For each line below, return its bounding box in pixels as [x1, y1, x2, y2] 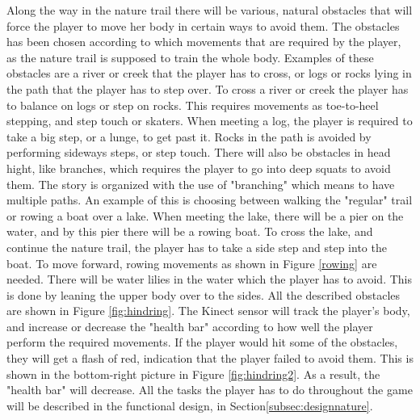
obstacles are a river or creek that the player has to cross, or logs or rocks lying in [6, 65, 412, 82]
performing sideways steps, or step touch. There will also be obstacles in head [6, 144, 391, 161]
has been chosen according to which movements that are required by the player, [6, 33, 401, 50]
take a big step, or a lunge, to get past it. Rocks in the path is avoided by [6, 128, 372, 145]
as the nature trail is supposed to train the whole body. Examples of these [6, 48, 374, 65]
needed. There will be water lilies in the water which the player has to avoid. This [6, 271, 413, 288]
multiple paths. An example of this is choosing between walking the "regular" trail [6, 191, 413, 208]
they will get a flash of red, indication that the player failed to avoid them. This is [6, 350, 414, 367]
